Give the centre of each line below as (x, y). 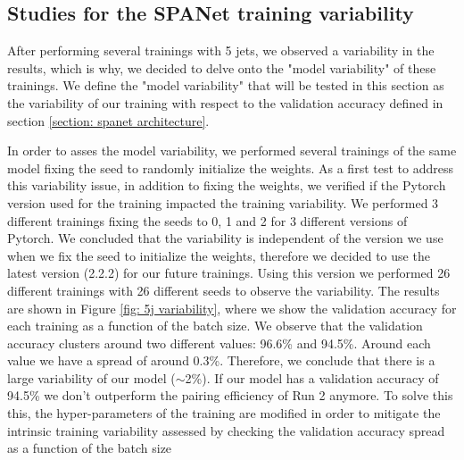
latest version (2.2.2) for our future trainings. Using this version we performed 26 (229, 273)
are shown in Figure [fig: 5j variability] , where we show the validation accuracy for (232, 308)
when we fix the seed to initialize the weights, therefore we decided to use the (219, 255)
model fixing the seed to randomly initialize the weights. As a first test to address (230, 167)
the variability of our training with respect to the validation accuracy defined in (225, 102)
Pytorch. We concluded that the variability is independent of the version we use (225, 238)
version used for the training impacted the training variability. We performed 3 (223, 202)
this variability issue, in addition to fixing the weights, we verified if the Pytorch (227, 185)
